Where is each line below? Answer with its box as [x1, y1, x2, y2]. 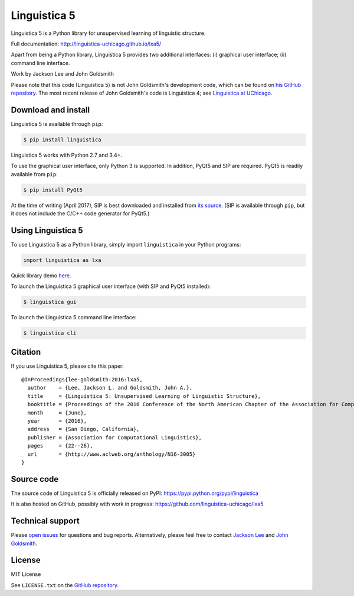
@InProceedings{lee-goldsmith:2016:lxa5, [21, 376, 143, 383]
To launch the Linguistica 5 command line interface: [11, 314, 137, 321]
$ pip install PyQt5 [23, 186, 83, 193]
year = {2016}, [27, 417, 87, 424]
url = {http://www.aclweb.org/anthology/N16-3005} [27, 451, 196, 458]
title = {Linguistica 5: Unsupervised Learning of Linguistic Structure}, [27, 393, 261, 399]
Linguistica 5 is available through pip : [11, 120, 103, 127]
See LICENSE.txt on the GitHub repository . [11, 581, 119, 588]
